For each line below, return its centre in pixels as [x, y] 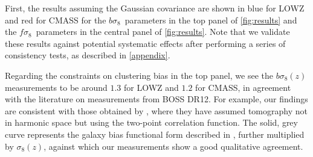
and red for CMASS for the [56, 20]
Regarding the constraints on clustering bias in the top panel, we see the [139, 75]
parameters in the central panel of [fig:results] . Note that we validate [163, 32]
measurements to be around [56, 87]
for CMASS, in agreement [243, 87]
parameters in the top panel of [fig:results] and [211, 20]
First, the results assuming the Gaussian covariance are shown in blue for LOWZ [155, 8]
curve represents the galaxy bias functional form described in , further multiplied [155, 134]
